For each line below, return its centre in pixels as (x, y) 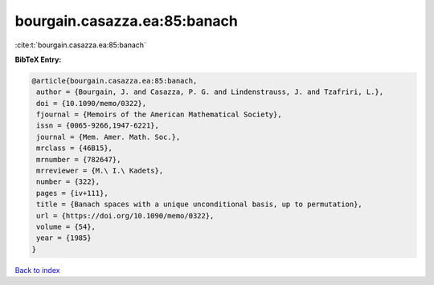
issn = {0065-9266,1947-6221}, (98, 126)
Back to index (37, 270)
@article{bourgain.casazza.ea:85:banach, (115, 81)
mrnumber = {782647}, (79, 159)
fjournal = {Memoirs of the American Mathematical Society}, (159, 115)
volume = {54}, (66, 227)
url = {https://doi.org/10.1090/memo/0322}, (125, 216)
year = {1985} (64, 238)
